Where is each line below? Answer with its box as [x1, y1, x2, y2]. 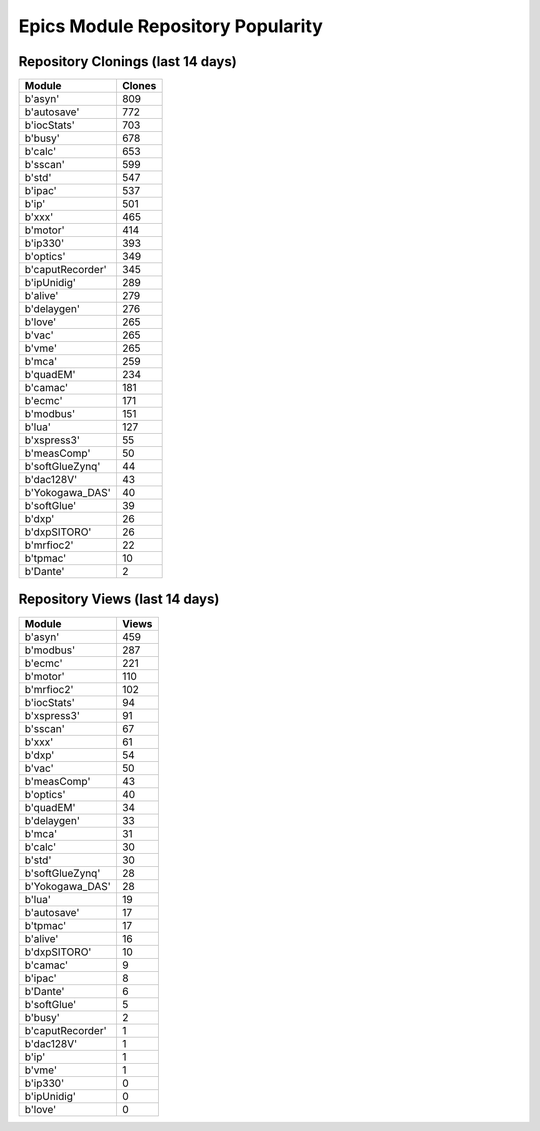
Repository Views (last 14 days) [18, 591, 220, 608]
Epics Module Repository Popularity [18, 15, 324, 37]
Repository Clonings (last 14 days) [18, 53, 237, 70]
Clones [121, 79, 157, 93]
